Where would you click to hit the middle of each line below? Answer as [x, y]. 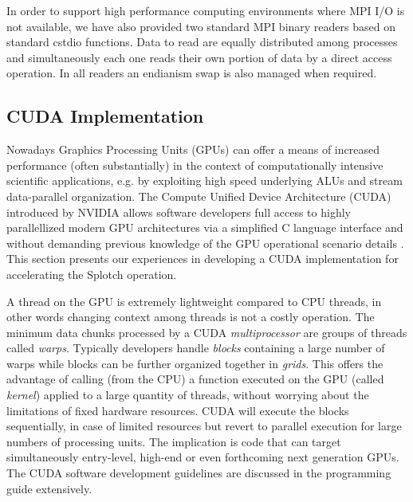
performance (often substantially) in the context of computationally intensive [195, 165]
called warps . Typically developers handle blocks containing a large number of [196, 348]
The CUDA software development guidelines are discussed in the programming [199, 473]
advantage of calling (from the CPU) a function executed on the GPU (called [195, 379]
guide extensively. [49, 488]
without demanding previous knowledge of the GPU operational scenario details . [205, 243]
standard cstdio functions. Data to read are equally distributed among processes [202, 42]
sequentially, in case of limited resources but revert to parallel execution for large [204, 426]
